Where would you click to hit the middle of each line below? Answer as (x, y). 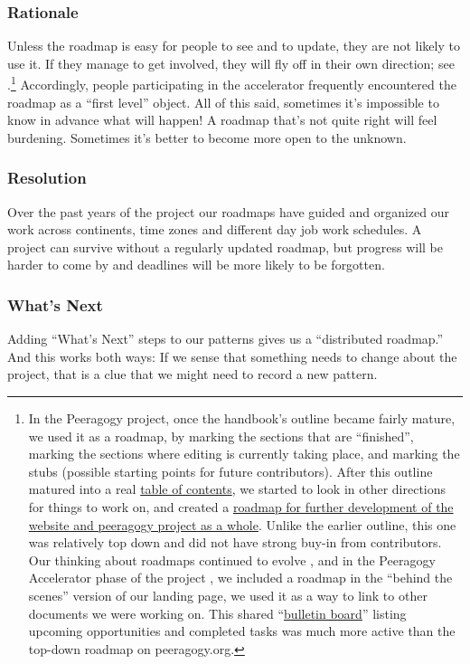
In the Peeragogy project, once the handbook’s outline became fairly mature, (242, 418)
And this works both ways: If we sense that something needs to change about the (232, 356)
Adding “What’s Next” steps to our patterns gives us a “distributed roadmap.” (226, 339)
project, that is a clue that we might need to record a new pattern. (193, 374)
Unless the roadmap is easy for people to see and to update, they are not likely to (234, 46)
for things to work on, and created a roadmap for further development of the (241, 507)
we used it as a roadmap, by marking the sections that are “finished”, (221, 436)
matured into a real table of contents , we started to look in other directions (237, 489)
